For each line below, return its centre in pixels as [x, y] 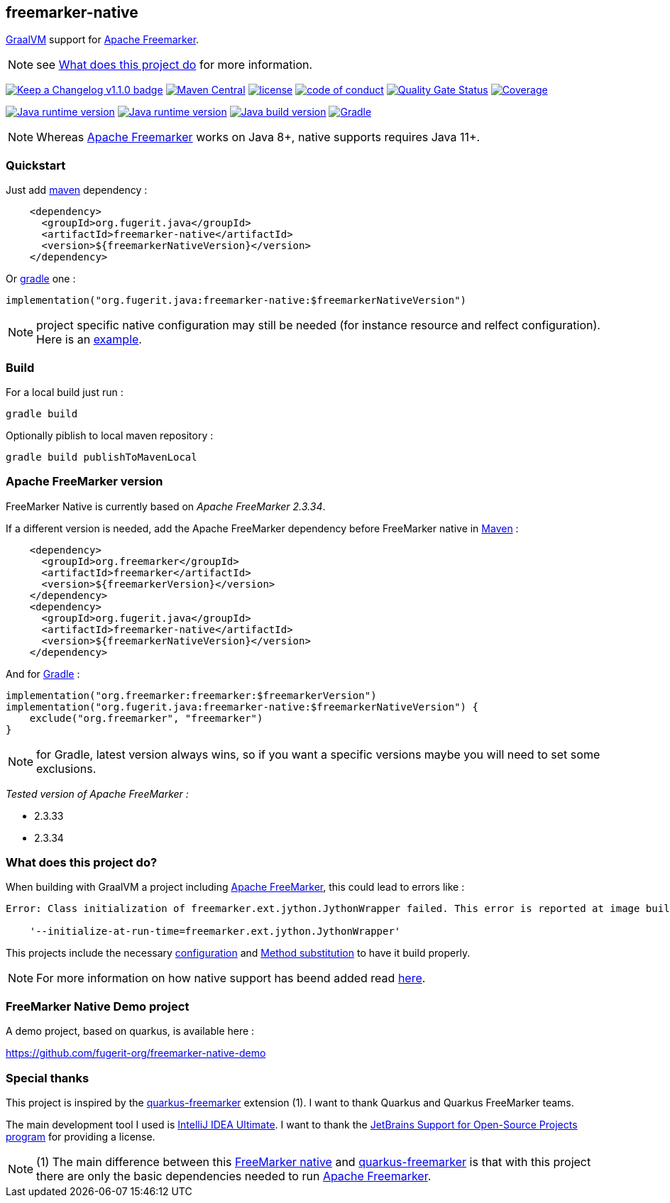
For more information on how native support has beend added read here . [231, 978]
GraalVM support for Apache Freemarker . [103, 40]
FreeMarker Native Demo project [98, 1006]
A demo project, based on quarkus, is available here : [130, 1031]
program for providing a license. [81, 1136]
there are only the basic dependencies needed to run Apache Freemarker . [234, 1176]
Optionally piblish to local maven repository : [110, 435]
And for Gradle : [43, 674]
